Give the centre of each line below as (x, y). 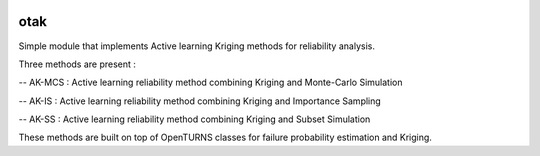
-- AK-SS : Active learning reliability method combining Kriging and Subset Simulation (194, 119)
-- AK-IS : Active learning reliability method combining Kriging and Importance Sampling (200, 101)
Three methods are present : (77, 64)
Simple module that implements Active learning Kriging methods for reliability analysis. (196, 46)
